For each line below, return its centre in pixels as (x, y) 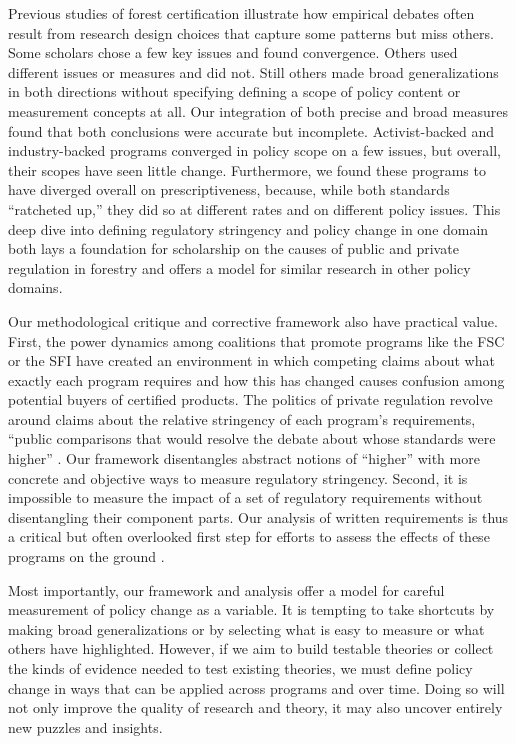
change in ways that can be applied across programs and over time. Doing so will (256, 687)
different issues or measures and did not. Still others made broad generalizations (253, 71)
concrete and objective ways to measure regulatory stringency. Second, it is (238, 477)
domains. (35, 287)
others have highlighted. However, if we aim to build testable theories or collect (251, 648)
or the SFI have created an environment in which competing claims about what (251, 360)
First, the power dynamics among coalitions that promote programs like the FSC (256, 340)
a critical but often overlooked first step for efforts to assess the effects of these (249, 536)
